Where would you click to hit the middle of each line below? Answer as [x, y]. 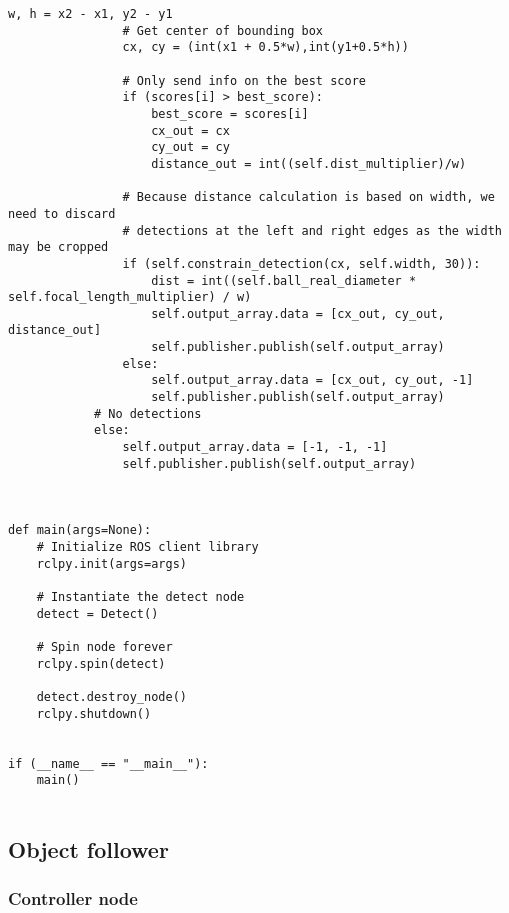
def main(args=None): [80, 530]
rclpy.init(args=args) [111, 563]
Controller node [73, 898]
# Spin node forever [104, 646]
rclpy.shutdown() [94, 713]
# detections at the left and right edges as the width [312, 230]
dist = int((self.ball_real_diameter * [284, 280]
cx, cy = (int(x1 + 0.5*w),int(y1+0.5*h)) [265, 47]
